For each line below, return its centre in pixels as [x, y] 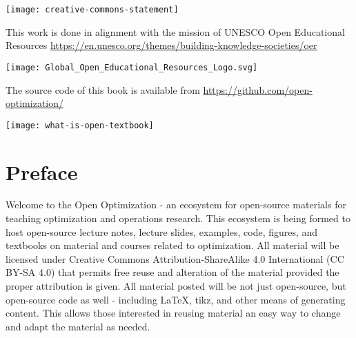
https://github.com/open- [258, 89]
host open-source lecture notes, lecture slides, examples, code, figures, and [162, 231]
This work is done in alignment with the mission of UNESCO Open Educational [175, 31]
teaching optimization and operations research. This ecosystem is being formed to [178, 218]
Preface [42, 171]
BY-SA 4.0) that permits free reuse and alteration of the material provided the [172, 272]
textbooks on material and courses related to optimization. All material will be [172, 245]
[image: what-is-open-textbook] [80, 125]
